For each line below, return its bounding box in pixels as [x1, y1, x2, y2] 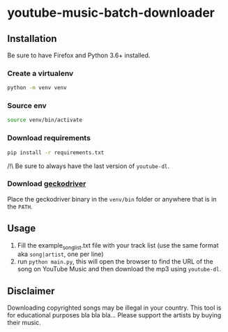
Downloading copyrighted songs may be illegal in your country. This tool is [7, 303, 222, 312]
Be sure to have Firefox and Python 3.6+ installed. [7, 51, 151, 59]
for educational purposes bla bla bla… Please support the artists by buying [7, 311, 222, 319]
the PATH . [7, 202, 33, 211]
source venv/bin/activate [7, 116, 82, 123]
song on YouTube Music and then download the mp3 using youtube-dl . [17, 265, 222, 273]
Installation [7, 33, 57, 45]
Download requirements [7, 133, 91, 143]
